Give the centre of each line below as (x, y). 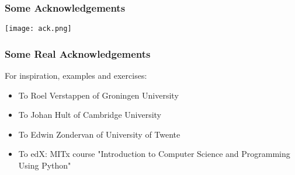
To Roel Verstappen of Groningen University (98, 95)
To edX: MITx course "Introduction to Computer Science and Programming (154, 154)
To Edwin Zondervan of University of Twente (99, 134)
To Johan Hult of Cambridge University (90, 115)
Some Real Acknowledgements (78, 53)
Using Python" (45, 165)
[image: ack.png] (38, 29)
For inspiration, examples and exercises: (76, 76)
